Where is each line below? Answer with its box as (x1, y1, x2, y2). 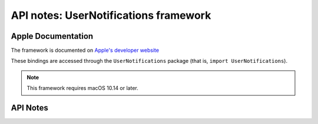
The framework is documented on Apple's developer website (11, 47, 159, 54)
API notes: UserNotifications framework (11, 9, 211, 22)
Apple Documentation (11, 31, 94, 41)
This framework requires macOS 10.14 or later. (26, 85, 138, 92)
